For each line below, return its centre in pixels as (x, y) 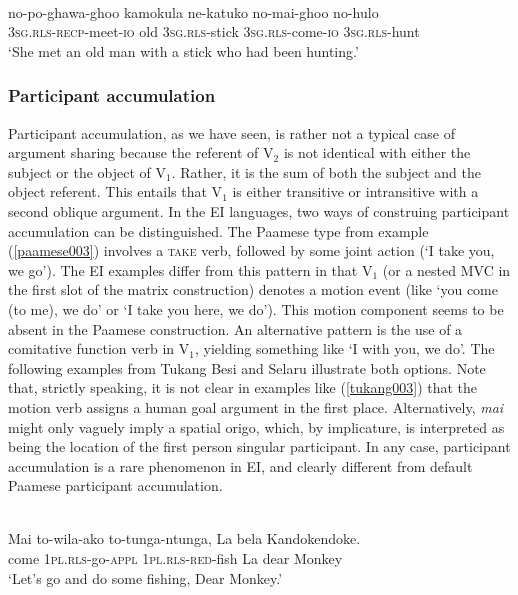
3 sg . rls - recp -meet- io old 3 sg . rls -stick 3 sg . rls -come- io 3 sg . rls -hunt (214, 31)
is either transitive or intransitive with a (355, 191)
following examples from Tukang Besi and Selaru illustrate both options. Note (247, 367)
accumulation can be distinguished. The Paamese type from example (218, 230)
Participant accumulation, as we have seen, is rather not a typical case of (232, 132)
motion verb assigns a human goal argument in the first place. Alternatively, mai (256, 406)
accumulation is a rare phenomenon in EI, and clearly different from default (240, 465)
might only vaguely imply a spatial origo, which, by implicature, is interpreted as (256, 426)
